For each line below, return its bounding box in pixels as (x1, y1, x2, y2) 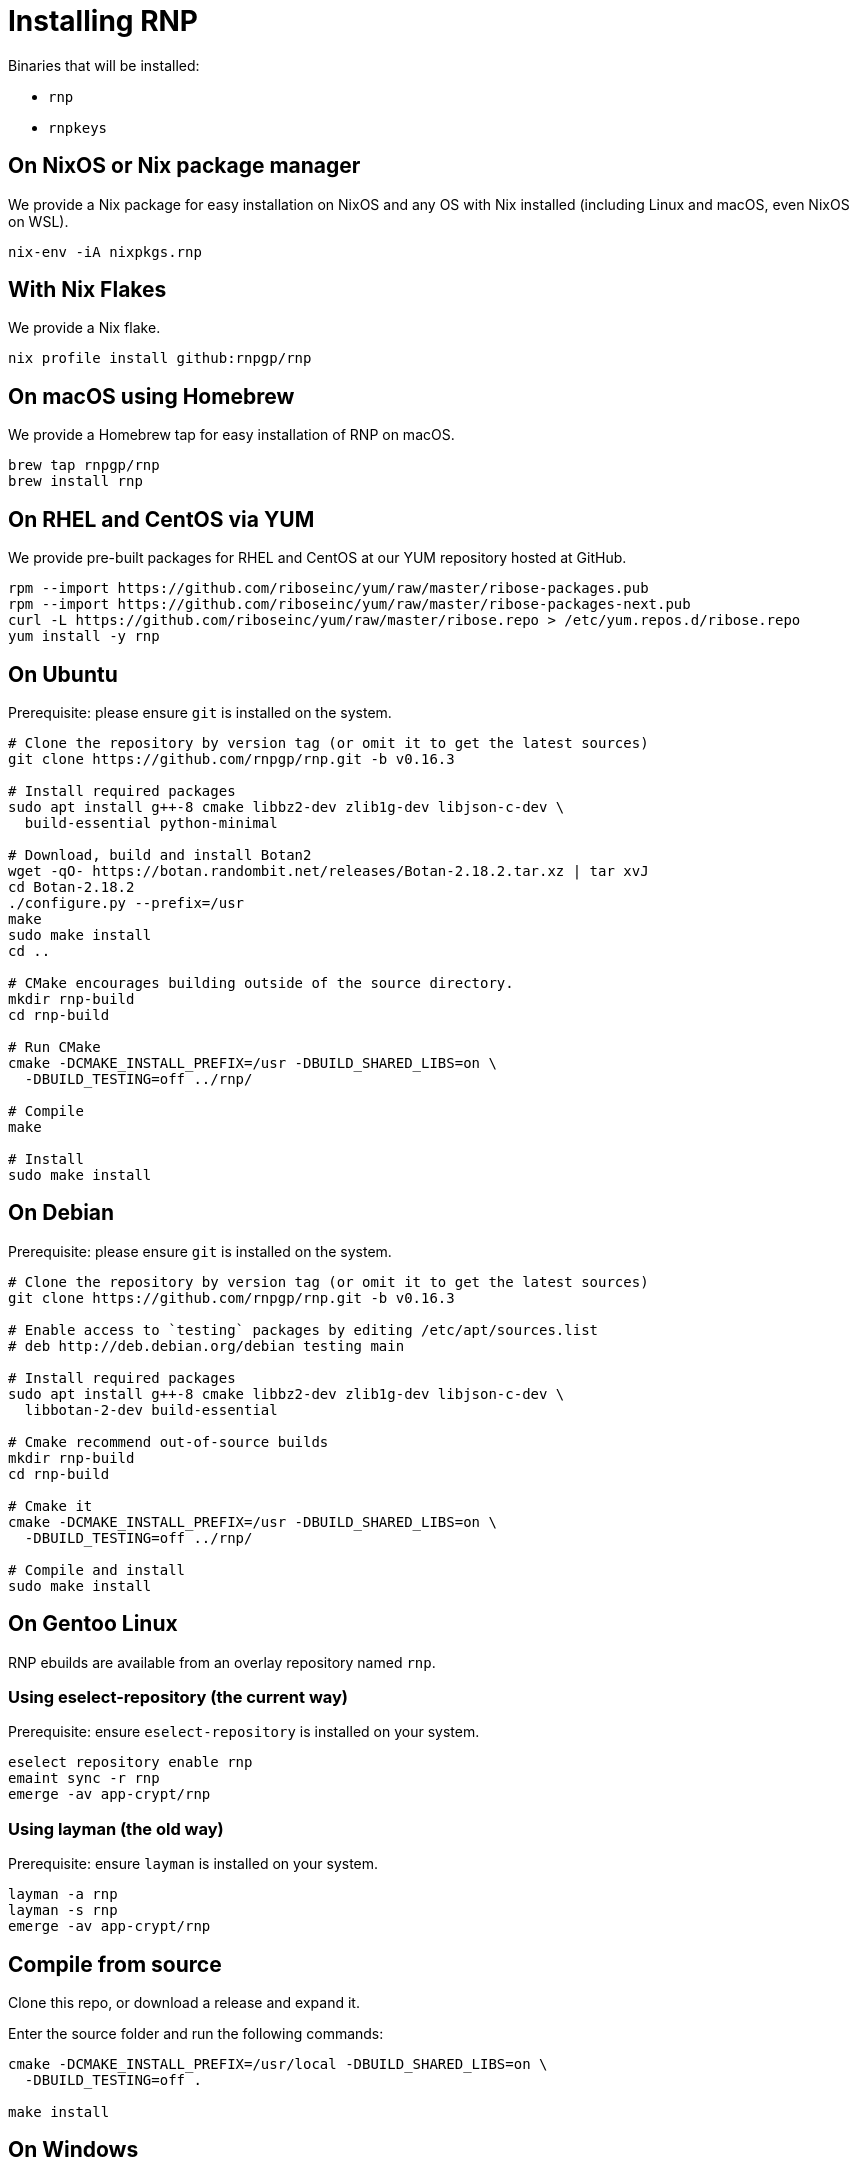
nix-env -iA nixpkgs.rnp (8, 243, 202, 260)
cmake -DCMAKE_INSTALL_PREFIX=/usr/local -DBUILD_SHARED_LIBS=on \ (8, 2056, 548, 2072)
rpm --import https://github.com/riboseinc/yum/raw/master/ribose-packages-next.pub (8, 596, 691, 613)
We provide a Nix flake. (8, 319, 161, 337)
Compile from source (8, 1951, 222, 1977)
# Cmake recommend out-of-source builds (8, 1433, 329, 1450)
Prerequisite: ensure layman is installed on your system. (8, 1855, 379, 1873)
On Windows (8, 2137, 139, 2163)
